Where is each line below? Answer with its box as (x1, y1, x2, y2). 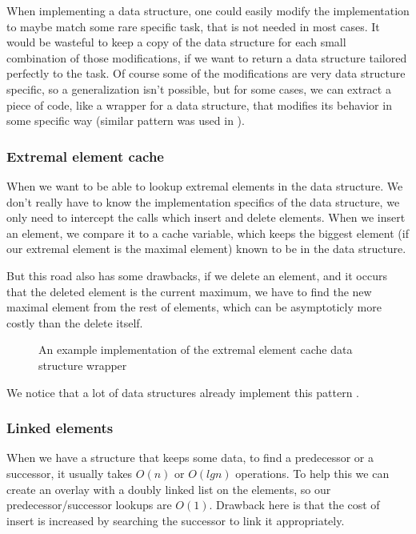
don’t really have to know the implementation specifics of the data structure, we (6, 193, 400, 210)
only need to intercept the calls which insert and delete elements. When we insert (6, 209, 406, 226)
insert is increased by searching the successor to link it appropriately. (6, 512, 345, 528)
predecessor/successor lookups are (6, 496, 172, 513)
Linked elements (6, 418, 114, 438)
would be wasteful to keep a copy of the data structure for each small (6, 34, 346, 50)
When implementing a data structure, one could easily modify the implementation (6, 2, 410, 18)
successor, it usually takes (6, 464, 133, 481)
